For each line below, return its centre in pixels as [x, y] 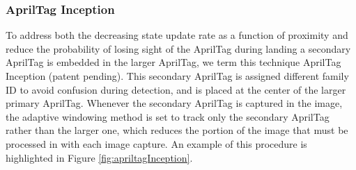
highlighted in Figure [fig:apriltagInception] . [99, 157]
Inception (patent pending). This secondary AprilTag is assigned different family [177, 76]
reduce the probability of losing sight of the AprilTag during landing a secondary [178, 48]
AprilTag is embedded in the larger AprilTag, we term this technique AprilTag [173, 62]
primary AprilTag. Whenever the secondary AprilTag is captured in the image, [174, 103]
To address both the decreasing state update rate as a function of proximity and [177, 35]
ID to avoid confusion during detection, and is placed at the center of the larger [176, 89]
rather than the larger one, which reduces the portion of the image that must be [177, 130]
